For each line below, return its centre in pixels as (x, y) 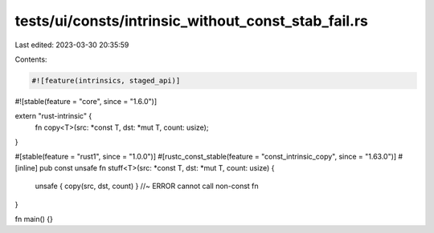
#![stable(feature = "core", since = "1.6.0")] (86, 101)
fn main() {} (34, 219)
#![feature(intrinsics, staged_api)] (106, 80)
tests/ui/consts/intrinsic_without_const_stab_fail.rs (192, 21)
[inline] (26, 167)
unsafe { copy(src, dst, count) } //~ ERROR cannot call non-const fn (147, 186)
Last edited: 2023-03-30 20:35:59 (72, 45)
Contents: (31, 59)
